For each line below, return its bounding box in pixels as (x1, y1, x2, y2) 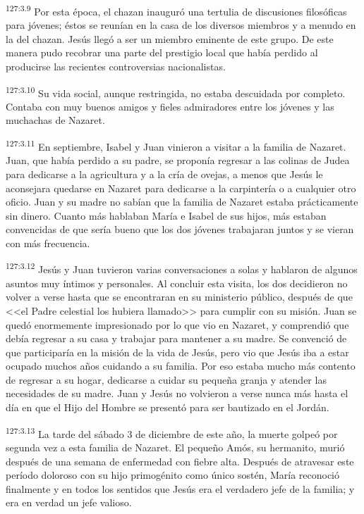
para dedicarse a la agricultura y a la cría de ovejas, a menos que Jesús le (6, 166, 323, 181)
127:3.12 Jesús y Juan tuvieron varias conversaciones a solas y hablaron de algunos (6, 260, 358, 277)
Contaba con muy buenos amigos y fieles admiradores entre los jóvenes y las (6, 99, 334, 113)
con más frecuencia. (6, 235, 90, 250)
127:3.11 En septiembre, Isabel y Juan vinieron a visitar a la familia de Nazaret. (6, 137, 346, 153)
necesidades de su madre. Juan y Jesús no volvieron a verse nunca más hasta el (6, 386, 348, 401)
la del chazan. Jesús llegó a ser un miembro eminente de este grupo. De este (6, 31, 334, 46)
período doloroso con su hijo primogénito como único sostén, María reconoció (6, 468, 340, 482)
